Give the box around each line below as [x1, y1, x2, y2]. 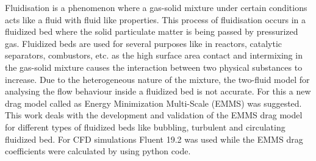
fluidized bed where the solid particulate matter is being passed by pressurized [5, 25, 298, 38]
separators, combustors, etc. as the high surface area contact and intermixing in [5, 49, 303, 62]
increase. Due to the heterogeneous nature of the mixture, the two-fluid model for [5, 73, 310, 85]
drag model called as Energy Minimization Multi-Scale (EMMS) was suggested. [5, 96, 302, 109]
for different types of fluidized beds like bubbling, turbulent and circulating [5, 120, 285, 133]
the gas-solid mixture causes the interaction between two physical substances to [5, 60, 303, 73]
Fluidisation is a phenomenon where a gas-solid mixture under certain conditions [5, 1, 307, 13]
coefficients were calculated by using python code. [5, 145, 191, 157]
